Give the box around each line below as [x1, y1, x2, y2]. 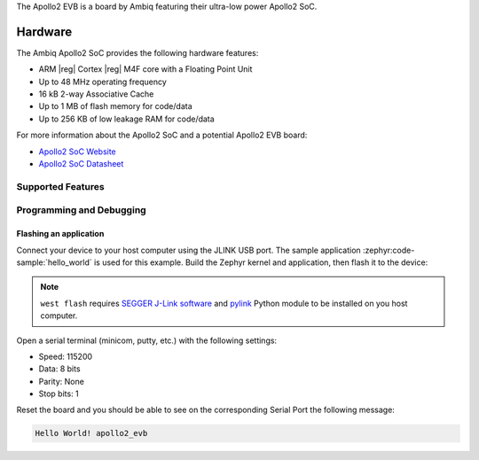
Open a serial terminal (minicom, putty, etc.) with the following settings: [16, 335, 278, 346]
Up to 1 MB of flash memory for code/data [38, 101, 192, 112]
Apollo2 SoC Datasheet [38, 159, 124, 169]
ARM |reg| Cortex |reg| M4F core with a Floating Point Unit [38, 64, 253, 74]
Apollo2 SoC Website [38, 146, 117, 157]
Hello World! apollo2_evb [35, 428, 148, 439]
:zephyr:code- [362, 245, 415, 255]
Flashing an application [16, 229, 105, 239]
